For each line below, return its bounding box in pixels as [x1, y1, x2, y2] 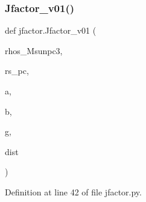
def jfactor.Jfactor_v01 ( [5, 24, 97, 37]
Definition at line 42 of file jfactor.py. [5, 185, 142, 198]
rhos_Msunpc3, [5, 44, 63, 57]
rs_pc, [5, 64, 29, 77]
